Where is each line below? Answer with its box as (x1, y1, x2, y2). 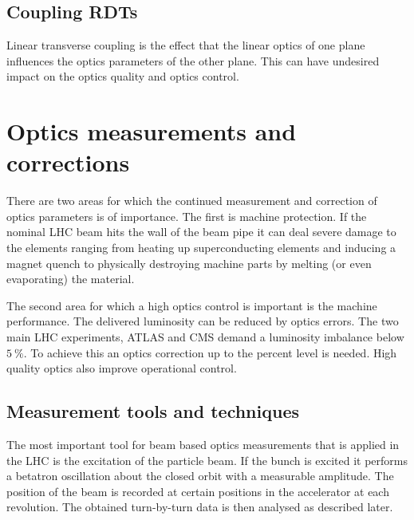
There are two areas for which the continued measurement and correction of (6, 192, 377, 209)
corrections (6, 146, 130, 179)
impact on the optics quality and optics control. (6, 68, 239, 85)
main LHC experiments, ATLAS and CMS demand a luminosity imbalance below (6, 329, 404, 345)
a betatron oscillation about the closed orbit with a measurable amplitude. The (6, 467, 394, 484)
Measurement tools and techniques (6, 399, 299, 423)
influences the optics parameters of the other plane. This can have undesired (6, 52, 380, 69)
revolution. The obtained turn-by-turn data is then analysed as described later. (6, 498, 393, 515)
